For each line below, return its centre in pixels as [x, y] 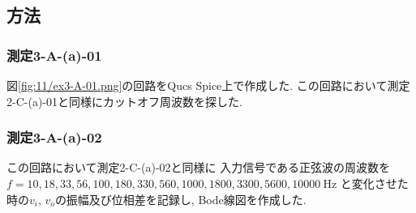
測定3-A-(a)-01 [54, 55]
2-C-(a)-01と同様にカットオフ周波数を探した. [124, 101]
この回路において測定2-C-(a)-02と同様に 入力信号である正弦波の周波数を [199, 167]
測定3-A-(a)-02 [54, 137]
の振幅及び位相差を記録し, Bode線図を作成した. [180, 199]
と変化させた [374, 183]
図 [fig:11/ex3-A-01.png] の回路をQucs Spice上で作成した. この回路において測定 [208, 85]
